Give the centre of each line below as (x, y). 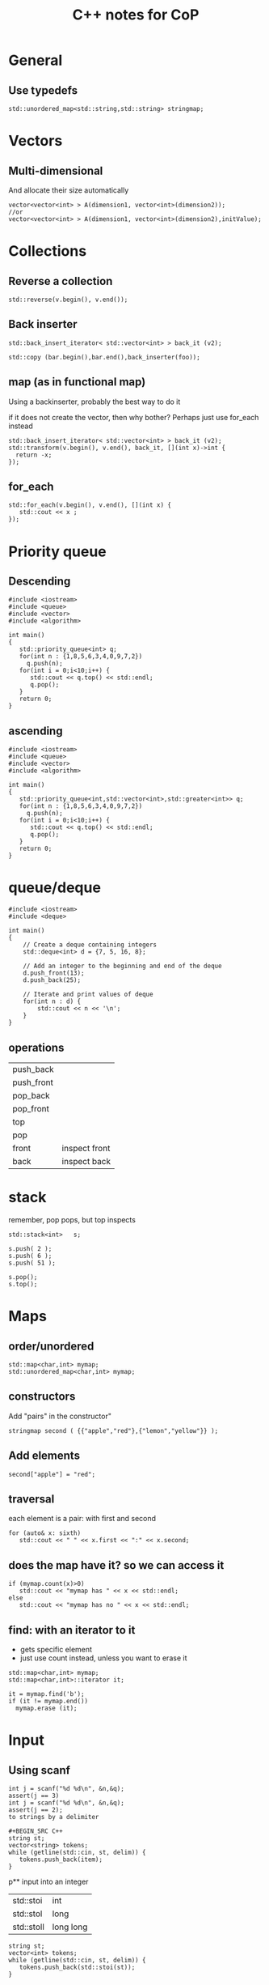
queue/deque (55, 888)
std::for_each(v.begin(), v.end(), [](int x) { (90, 505)
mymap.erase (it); (47, 1708)
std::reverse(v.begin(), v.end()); (68, 300)
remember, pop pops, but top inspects (72, 1219)
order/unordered (51, 1346)
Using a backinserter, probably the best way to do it (95, 402)
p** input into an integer (48, 1881)
